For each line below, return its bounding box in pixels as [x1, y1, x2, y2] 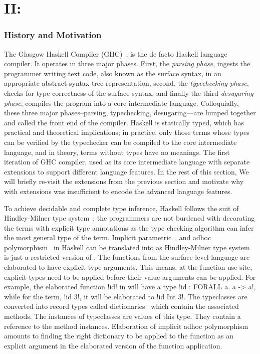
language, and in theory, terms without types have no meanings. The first [4, 146, 230, 157]
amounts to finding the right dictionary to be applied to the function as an [4, 330, 234, 341]
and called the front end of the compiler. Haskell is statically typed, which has [4, 117, 244, 127]
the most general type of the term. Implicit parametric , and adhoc [4, 232, 211, 243]
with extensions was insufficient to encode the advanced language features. [4, 186, 232, 196]
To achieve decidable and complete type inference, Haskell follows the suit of [4, 203, 239, 213]
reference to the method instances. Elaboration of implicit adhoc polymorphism [4, 320, 248, 331]
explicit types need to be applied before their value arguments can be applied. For [4, 271, 256, 282]
